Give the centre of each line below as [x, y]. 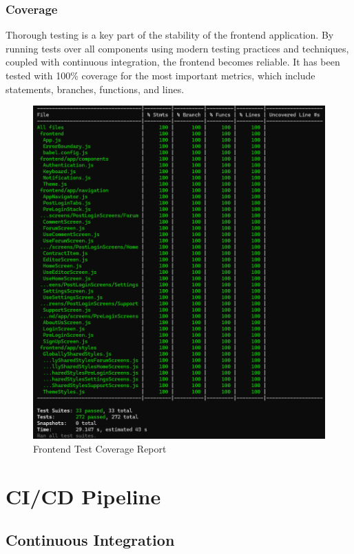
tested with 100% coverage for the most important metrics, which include [160, 75]
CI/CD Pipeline [83, 496]
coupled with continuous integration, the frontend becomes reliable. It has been [173, 62]
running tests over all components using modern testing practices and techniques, [177, 48]
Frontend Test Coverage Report [100, 448]
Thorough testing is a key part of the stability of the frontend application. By [170, 35]
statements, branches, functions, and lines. [95, 89]
